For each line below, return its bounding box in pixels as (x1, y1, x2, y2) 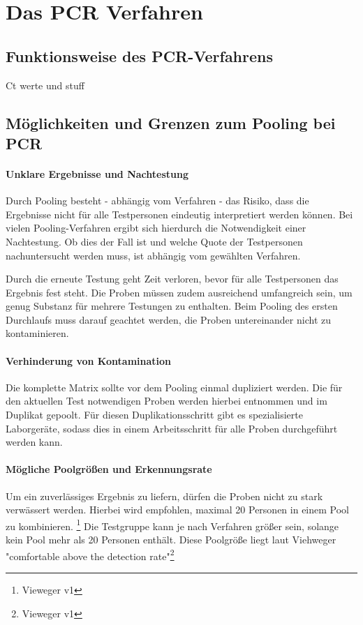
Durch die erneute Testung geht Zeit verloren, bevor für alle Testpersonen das (6, 271, 339, 286)
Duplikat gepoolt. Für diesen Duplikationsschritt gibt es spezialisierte (6, 407, 303, 422)
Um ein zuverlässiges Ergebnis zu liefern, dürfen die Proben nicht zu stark (6, 488, 323, 503)
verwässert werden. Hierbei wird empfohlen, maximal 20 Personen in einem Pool (6, 502, 349, 517)
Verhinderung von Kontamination (6, 353, 172, 368)
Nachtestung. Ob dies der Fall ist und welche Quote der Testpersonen (6, 234, 303, 248)
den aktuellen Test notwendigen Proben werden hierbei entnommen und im (6, 393, 327, 408)
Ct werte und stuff (6, 77, 84, 92)
